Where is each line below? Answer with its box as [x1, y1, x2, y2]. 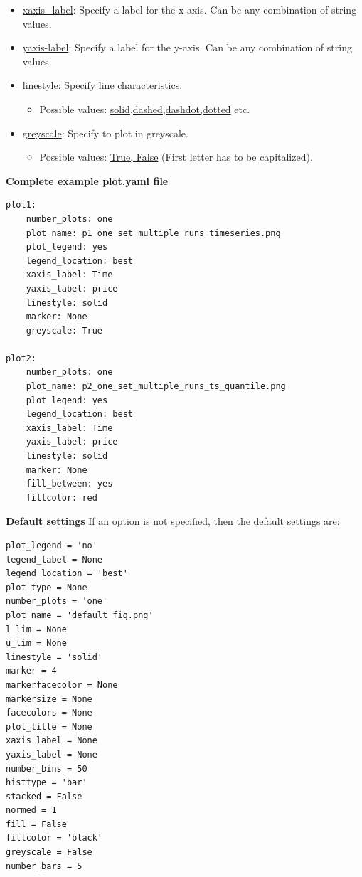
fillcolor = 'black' [6, 833, 103, 844]
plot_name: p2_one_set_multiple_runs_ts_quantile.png [26, 381, 286, 392]
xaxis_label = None [6, 735, 97, 746]
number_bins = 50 [6, 763, 87, 774]
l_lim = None [6, 624, 67, 634]
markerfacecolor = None [6, 679, 118, 690]
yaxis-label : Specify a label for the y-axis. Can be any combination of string [22, 40, 352, 55]
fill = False [6, 819, 67, 829]
